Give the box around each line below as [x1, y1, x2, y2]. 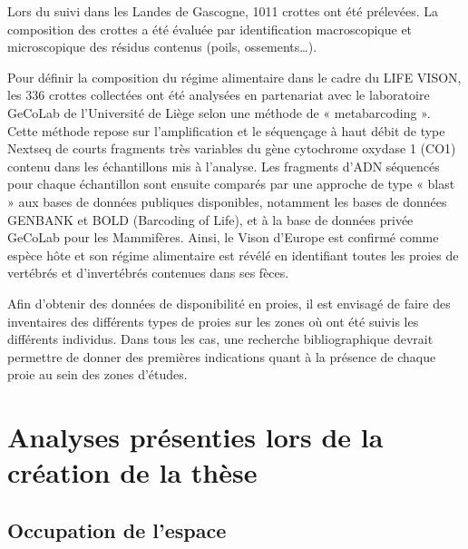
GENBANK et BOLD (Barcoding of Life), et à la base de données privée [7, 210, 414, 229]
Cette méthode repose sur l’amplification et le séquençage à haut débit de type [7, 121, 445, 140]
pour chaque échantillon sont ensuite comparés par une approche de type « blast [7, 174, 455, 193]
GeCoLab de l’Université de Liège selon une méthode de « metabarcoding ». [7, 103, 431, 122]
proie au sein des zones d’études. [7, 365, 188, 384]
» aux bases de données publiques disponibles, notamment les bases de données [7, 191, 447, 211]
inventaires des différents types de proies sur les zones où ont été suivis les [7, 311, 419, 330]
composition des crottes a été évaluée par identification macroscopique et [7, 19, 413, 38]
